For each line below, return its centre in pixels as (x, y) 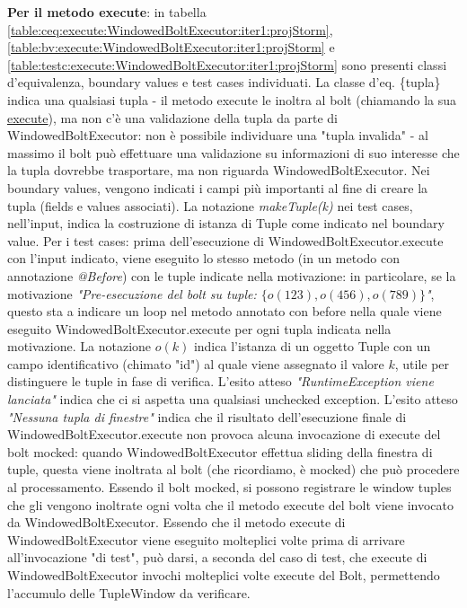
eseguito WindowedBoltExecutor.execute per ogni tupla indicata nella (199, 328)
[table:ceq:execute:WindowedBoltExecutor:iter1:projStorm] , (170, 29)
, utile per (422, 363)
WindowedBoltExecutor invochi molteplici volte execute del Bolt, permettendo (224, 575)
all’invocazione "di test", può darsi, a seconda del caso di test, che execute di (217, 557)
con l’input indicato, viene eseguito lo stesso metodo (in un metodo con (204, 258)
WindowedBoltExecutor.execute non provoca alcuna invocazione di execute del (224, 434)
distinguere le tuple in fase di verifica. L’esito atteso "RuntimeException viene (220, 381)
